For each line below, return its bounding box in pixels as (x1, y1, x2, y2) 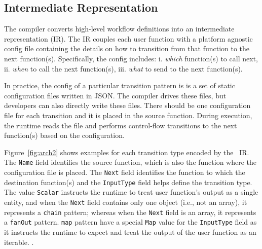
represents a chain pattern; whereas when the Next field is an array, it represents (4, 206, 256, 217)
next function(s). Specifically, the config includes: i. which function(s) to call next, (4, 53, 258, 63)
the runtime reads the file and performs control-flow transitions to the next (4, 120, 237, 130)
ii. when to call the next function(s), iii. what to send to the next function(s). (4, 63, 243, 74)
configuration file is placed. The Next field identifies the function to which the (4, 166, 245, 177)
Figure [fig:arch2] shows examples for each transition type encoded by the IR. (4, 147, 249, 157)
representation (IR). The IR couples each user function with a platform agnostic (4, 33, 253, 44)
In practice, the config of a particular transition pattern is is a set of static (4, 80, 235, 91)
